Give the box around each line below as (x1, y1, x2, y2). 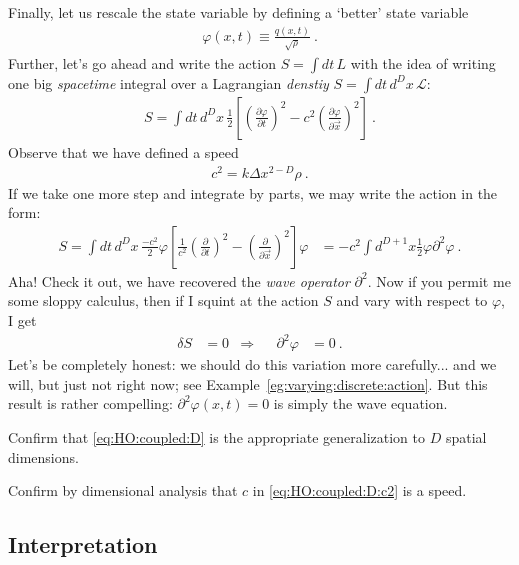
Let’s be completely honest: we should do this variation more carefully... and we (8, 354, 497, 375)
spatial (445, 426, 487, 447)
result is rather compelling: (8, 393, 173, 414)
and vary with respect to (336, 290, 488, 311)
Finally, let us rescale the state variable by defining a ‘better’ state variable (8, 2, 469, 22)
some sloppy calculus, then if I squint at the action (8, 290, 319, 311)
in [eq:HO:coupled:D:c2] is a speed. (252, 480, 467, 501)
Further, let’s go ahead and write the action (8, 52, 276, 73)
